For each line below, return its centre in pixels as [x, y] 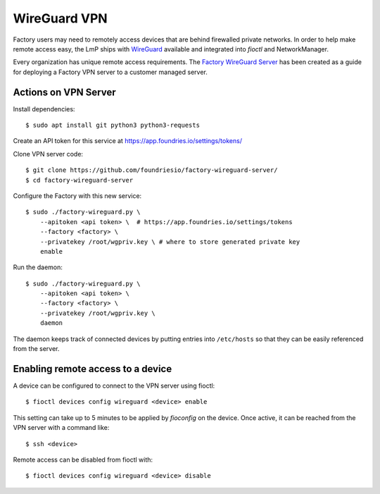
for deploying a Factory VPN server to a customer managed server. [110, 72]
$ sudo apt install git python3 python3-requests [113, 125]
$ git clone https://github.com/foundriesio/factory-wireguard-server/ [152, 170]
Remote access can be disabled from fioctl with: [83, 459]
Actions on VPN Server [64, 92]
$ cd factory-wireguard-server [80, 180]
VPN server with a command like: [61, 428]
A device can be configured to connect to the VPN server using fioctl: [114, 385]
